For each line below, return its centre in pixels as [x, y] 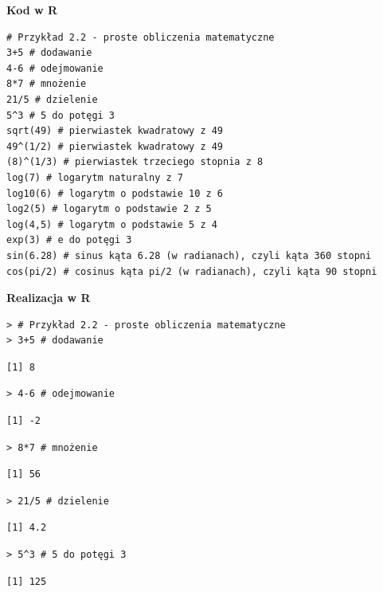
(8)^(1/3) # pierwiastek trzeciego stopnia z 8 [135, 162]
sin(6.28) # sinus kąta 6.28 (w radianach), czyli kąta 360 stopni [189, 255]
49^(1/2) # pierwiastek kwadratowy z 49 [115, 146]
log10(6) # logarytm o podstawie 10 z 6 [115, 193]
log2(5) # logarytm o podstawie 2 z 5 [109, 209]
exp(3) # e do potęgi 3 [69, 240]
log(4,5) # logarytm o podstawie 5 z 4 [112, 224]
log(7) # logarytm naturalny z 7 [95, 177]
